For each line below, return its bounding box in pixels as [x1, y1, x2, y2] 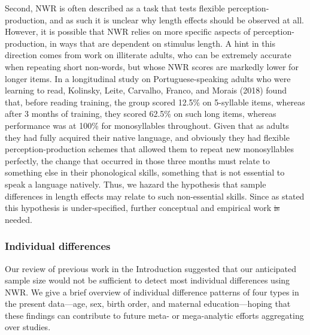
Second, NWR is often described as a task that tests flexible [5, 2, 225, 14]
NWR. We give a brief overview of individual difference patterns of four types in [5, 285, 299, 298]
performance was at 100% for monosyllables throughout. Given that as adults [5, 119, 289, 131]
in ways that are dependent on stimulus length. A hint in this [50, 37, 275, 49]
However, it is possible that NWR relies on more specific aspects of [5, 25, 251, 38]
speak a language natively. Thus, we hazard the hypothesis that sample [5, 177, 266, 190]
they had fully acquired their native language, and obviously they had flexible [5, 131, 290, 143]
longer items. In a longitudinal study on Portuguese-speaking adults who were [5, 72, 291, 84]
